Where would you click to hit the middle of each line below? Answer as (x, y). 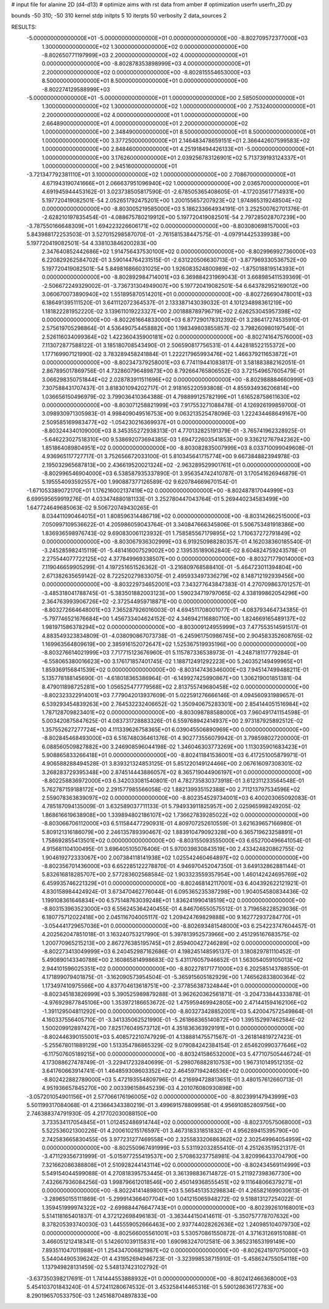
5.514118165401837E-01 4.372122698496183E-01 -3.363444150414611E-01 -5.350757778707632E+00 (171, 1216)
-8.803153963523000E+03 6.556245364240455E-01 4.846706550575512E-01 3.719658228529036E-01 (174, 909)
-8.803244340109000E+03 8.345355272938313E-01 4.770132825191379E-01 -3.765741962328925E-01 (174, 431)
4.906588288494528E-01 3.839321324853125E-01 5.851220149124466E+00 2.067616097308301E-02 (172, 764)
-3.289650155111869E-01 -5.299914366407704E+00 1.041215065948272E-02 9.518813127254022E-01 (172, 1199)
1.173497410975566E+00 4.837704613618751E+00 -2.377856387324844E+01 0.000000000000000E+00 (175, 986)
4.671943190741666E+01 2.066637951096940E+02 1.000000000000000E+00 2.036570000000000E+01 (175, 183)
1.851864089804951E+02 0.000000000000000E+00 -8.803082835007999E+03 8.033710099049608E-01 (178, 448)
